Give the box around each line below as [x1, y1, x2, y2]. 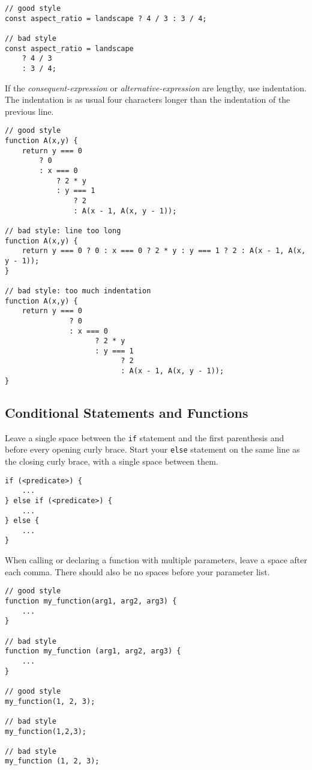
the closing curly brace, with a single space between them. [5, 454, 218, 467]
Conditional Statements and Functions [5, 403, 248, 421]
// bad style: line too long [5, 226, 121, 235]
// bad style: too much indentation [5, 286, 151, 295]
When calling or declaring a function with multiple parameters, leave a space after [5, 554, 307, 566]
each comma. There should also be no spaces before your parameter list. [5, 565, 270, 578]
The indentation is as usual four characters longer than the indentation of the [5, 93, 290, 106]
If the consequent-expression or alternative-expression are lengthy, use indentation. [5, 81, 307, 94]
